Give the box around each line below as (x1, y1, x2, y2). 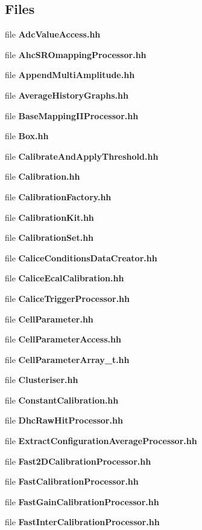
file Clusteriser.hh (5, 373, 78, 386)
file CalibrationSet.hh (5, 231, 94, 244)
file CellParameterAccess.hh (5, 333, 121, 345)
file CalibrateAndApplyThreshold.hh (5, 149, 159, 162)
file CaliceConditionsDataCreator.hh (5, 251, 157, 264)
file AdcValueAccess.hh (5, 28, 101, 41)
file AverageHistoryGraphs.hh (5, 88, 128, 101)
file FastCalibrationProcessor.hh (5, 475, 139, 488)
